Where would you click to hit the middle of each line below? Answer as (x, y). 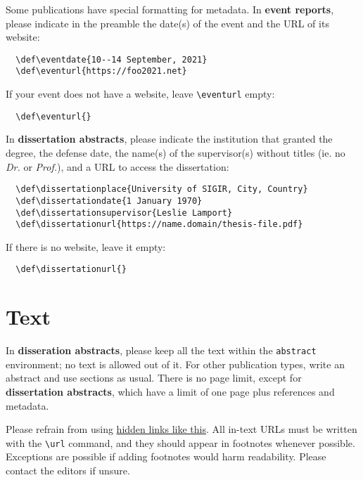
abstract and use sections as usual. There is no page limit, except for (154, 378)
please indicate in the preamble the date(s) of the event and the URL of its (167, 23)
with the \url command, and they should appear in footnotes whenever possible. (180, 442)
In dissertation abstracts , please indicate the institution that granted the (169, 139)
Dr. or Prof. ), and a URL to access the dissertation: (117, 166)
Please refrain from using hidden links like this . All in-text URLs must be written (181, 429)
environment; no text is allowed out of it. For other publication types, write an (175, 364)
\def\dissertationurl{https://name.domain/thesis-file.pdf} (159, 225)
